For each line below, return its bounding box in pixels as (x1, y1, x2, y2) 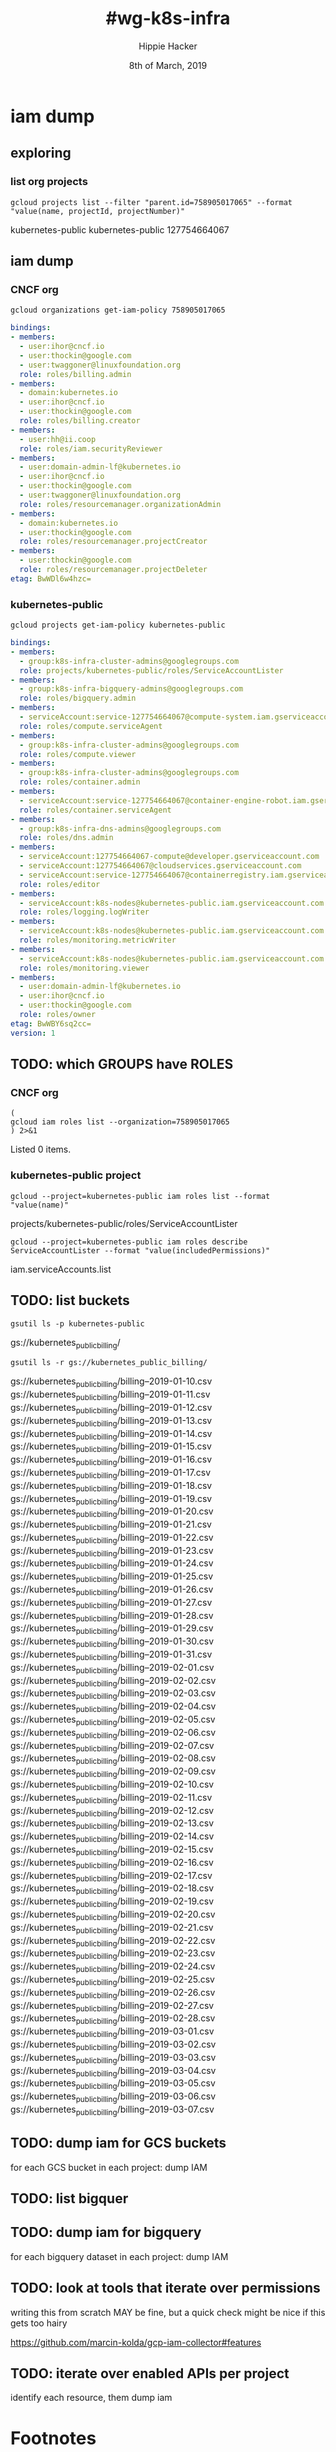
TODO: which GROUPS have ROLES (10, 1056, 234, 1073)
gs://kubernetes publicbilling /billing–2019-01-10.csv (10, 1375, 213, 1390)
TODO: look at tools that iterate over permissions (10, 2280, 321, 2297)
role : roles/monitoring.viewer (19, 963, 150, 973)
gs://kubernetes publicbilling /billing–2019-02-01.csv (10, 1661, 215, 1676)
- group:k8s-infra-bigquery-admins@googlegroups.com (19, 684, 244, 694)
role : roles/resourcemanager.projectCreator (19, 537, 208, 547)
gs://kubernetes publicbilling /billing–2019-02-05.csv (10, 1713, 216, 1727)
